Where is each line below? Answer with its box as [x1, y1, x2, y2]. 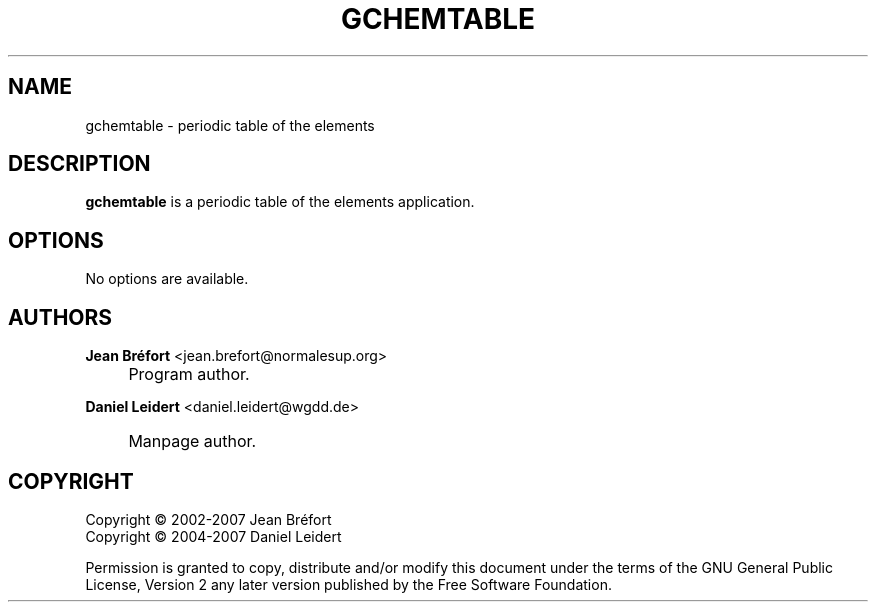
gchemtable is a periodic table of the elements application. [85, 193, 475, 211]
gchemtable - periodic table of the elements [85, 116, 375, 134]
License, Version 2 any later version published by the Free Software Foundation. [85, 575, 612, 593]
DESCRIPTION [8, 151, 151, 177]
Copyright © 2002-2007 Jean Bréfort [85, 510, 332, 528]
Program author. [128, 364, 250, 385]
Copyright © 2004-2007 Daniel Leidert [85, 527, 342, 545]
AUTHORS [8, 304, 113, 330]
